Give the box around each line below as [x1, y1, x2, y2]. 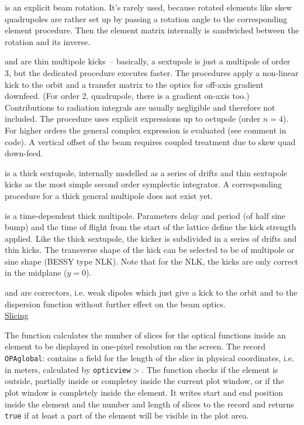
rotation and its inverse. [5, 35, 91, 47]
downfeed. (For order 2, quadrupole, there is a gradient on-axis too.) [5, 90, 250, 102]
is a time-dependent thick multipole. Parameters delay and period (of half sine [5, 209, 286, 221]
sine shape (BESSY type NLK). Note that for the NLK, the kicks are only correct [5, 255, 299, 267]
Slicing [5, 309, 29, 321]
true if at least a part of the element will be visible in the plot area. [5, 409, 249, 421]
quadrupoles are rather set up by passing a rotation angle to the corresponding [5, 12, 288, 25]
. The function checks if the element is [141, 363, 278, 375]
